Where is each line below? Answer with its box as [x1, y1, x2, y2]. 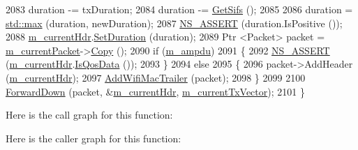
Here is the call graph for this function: [6, 107, 173, 122]
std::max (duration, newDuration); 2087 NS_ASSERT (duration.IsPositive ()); [6, 15, 343, 30]
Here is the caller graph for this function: [6, 130, 181, 145]
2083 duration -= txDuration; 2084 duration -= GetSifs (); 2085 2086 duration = [6, 2, 353, 16]
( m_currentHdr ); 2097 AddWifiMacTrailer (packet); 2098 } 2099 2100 [6, 70, 306, 84]
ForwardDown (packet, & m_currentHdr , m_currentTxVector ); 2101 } [6, 84, 305, 98]
